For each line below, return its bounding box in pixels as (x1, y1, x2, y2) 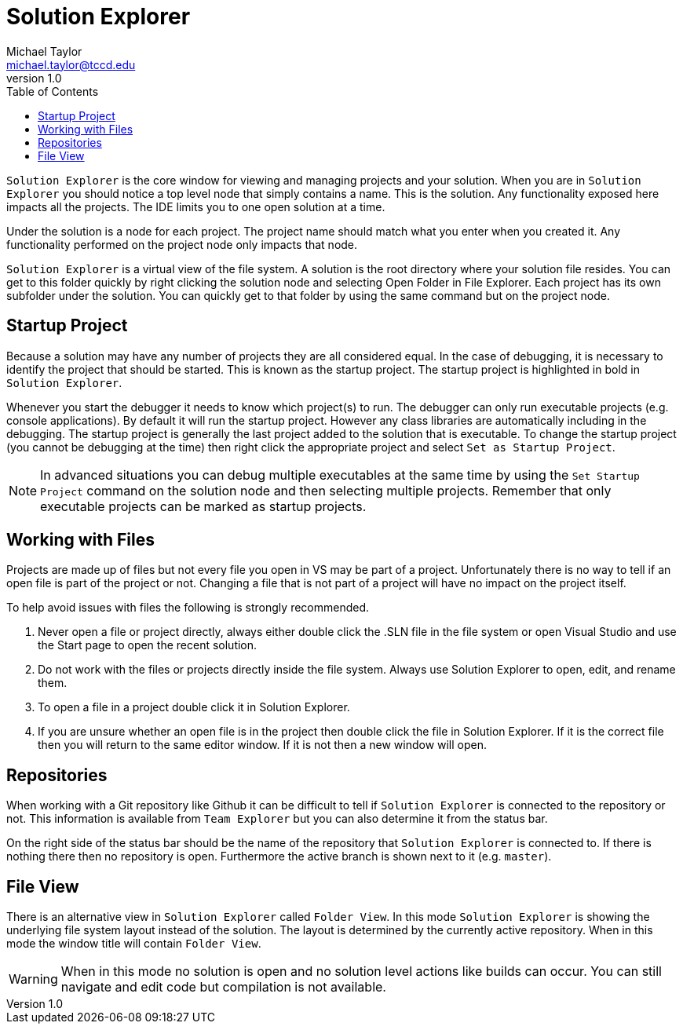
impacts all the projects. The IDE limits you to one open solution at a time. (6, 199, 385, 214)
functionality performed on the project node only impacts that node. (6, 237, 358, 251)
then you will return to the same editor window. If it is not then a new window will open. (38, 738, 488, 752)
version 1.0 (6, 71, 62, 85)
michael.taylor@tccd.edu (6, 57, 136, 71)
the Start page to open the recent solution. (38, 638, 257, 652)
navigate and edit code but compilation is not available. (60, 979, 386, 995)
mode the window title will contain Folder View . (6, 937, 261, 951)
